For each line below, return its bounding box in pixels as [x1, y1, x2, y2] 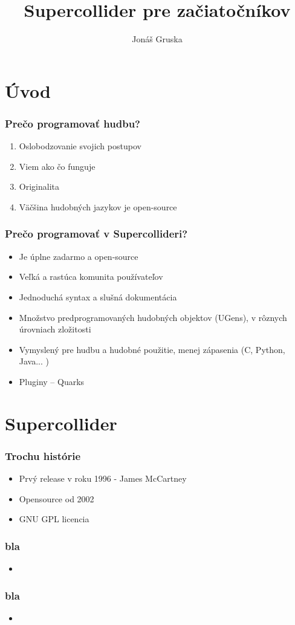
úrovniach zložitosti [19, 323, 91, 335]
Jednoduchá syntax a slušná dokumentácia [19, 290, 177, 303]
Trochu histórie [5, 448, 81, 463]
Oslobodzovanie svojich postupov [19, 140, 141, 152]
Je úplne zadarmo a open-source [19, 250, 138, 262]
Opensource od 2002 [19, 492, 94, 505]
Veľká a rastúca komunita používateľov [19, 270, 163, 283]
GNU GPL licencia [19, 513, 89, 525]
